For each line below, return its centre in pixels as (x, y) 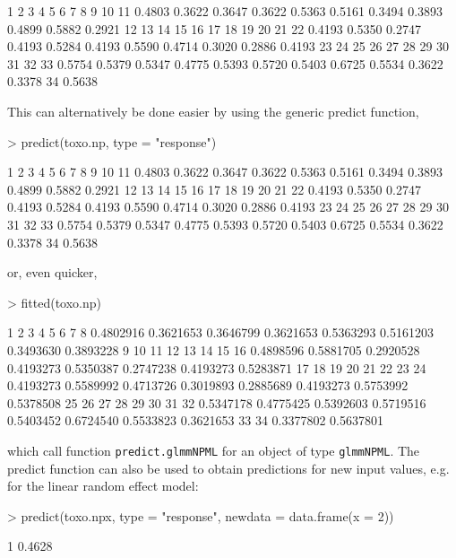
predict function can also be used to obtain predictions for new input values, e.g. (228, 468)
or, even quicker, (52, 272)
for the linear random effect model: (103, 486)
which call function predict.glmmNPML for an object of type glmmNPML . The (214, 450)
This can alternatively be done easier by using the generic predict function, (213, 111)
